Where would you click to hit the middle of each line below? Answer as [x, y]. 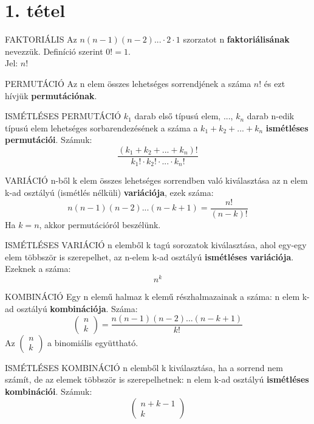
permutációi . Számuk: [49, 140]
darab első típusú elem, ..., [184, 116]
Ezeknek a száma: [38, 269]
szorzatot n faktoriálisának [236, 39]
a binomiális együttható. [93, 342]
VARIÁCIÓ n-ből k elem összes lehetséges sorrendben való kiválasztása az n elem [156, 180]
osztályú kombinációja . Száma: [77, 308]
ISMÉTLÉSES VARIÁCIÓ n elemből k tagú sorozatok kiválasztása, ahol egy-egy [156, 245]
